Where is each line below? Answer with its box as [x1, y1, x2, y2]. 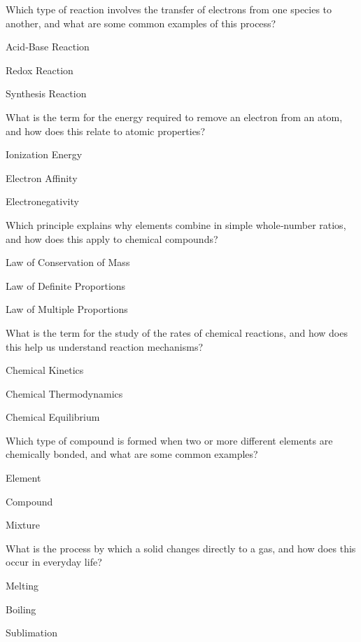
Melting [6, 578, 39, 593]
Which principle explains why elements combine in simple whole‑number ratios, [6, 217, 346, 232]
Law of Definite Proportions [6, 278, 126, 293]
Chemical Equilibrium [6, 410, 100, 424]
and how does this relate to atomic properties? [6, 123, 205, 138]
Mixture [6, 517, 41, 532]
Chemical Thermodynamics [6, 386, 123, 400]
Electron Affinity [6, 170, 78, 185]
